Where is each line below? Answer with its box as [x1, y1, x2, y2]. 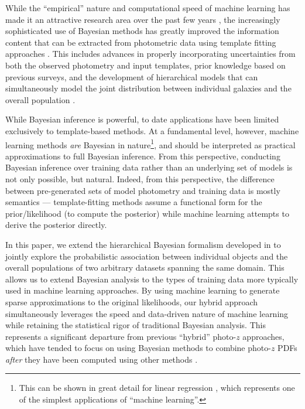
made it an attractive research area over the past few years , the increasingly [5, 13, 280, 25]
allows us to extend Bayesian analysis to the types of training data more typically [5, 272, 299, 285]
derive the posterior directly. [5, 219, 107, 231]
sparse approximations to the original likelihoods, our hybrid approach [5, 295, 258, 308]
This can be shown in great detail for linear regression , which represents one [19, 381, 295, 394]
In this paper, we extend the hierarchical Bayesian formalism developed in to [5, 238, 281, 250]
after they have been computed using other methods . [5, 353, 198, 365]
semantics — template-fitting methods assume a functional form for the [5, 196, 262, 208]
